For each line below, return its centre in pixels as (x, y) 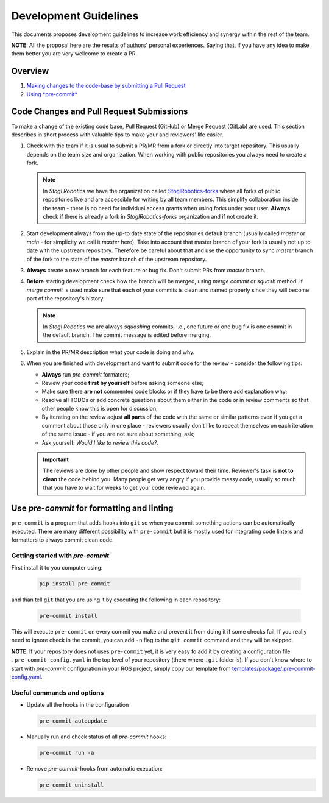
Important (56, 459)
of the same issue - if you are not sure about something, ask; (118, 434)
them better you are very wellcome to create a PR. (74, 54)
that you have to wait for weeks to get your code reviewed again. (124, 488)
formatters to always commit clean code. (62, 540)
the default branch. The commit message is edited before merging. (127, 335)
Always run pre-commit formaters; (86, 374)
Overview (30, 71)
